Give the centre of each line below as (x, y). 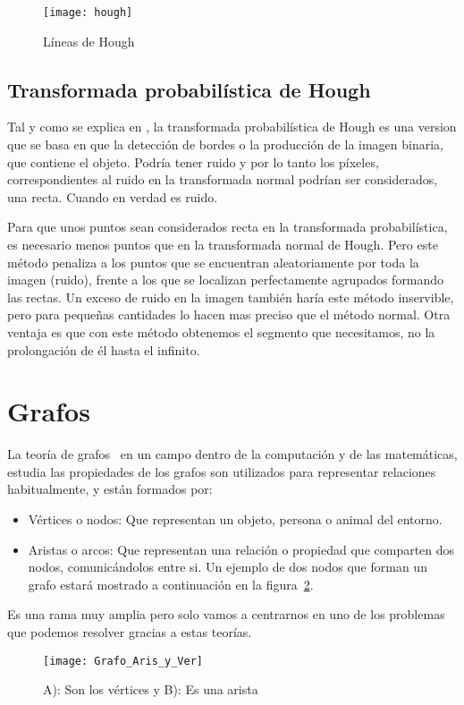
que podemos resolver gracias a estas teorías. (130, 632)
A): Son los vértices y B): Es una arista (151, 689)
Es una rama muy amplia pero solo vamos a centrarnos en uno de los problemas (226, 614)
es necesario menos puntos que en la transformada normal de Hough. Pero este (223, 245)
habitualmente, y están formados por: (110, 489)
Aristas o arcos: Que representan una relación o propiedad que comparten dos (241, 549)
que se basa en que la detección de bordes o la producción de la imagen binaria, (225, 144)
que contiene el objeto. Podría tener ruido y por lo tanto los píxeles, (193, 161)
